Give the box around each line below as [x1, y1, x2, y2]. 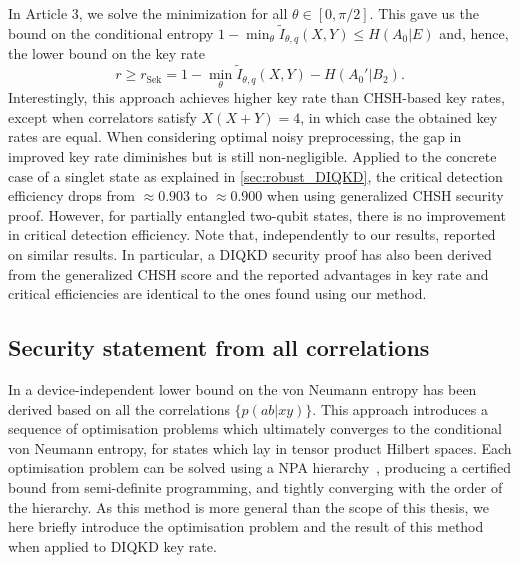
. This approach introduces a [312, 398, 488, 419]
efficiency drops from [8, 185, 135, 206]
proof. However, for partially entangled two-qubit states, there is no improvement [8, 204, 506, 225]
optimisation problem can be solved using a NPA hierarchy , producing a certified [8, 457, 512, 478]
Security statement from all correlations [8, 332, 430, 363]
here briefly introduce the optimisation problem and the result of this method [8, 516, 484, 537]
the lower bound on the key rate [8, 43, 205, 64]
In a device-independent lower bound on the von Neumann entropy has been [8, 379, 477, 400]
